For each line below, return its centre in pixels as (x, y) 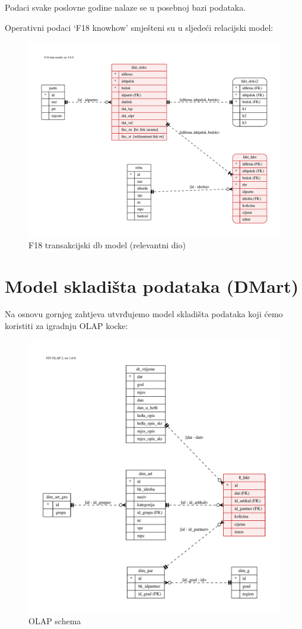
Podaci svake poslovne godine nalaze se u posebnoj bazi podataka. (125, 7)
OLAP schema (55, 621)
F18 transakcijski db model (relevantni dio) (107, 244)
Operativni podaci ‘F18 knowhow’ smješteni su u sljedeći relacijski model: (139, 27)
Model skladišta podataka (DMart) (152, 285)
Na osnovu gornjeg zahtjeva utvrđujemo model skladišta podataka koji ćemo (144, 314)
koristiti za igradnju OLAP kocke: (66, 326)
